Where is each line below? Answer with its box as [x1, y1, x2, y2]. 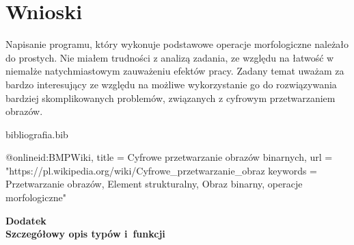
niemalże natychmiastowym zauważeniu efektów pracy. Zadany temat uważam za [5, 64, 344, 78]
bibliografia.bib [5, 127, 68, 141]
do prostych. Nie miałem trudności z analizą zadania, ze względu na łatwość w [5, 50, 334, 64]
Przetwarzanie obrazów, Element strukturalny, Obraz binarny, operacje [5, 177, 303, 191]
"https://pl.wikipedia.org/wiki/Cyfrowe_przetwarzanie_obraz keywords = [5, 163, 317, 177]
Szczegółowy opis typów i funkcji [5, 227, 165, 241]
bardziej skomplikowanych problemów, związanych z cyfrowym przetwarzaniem [5, 90, 336, 105]
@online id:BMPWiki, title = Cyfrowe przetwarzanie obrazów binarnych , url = [5, 150, 333, 164]
